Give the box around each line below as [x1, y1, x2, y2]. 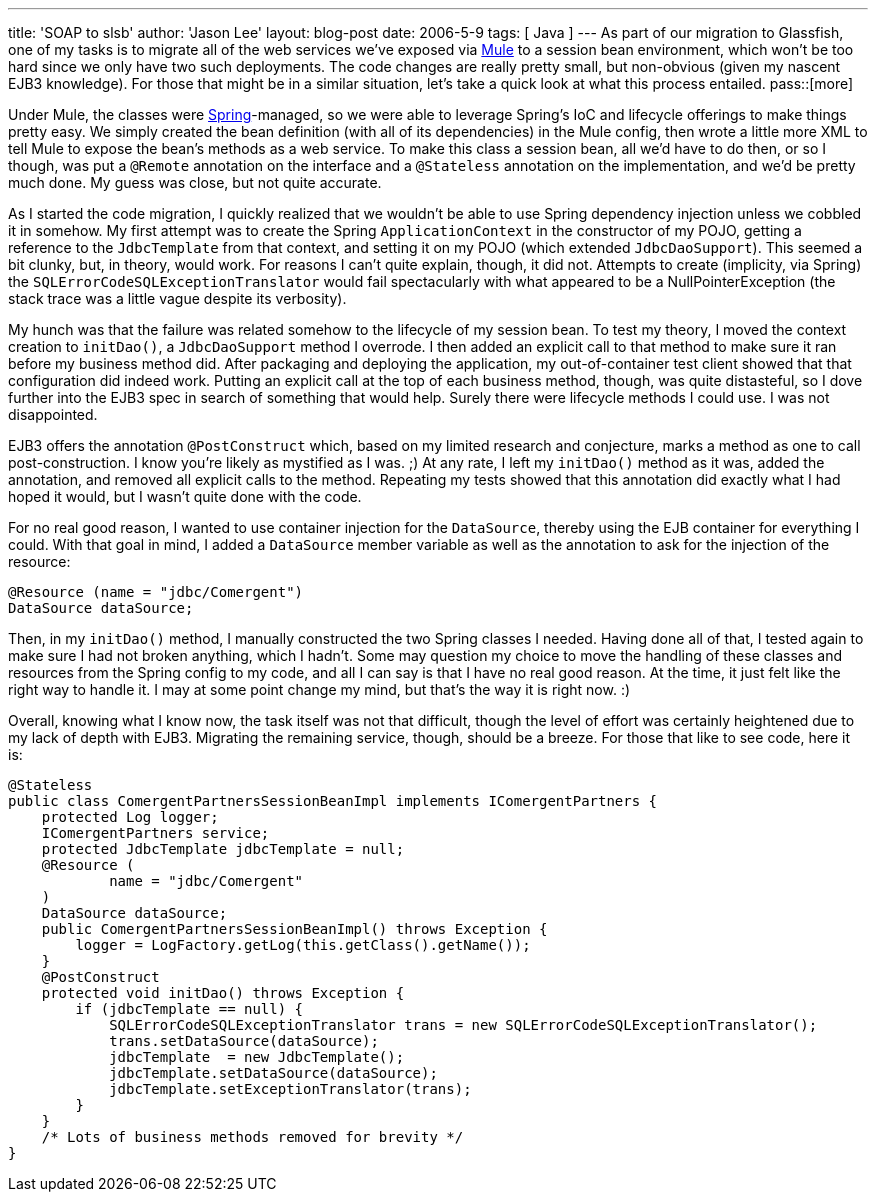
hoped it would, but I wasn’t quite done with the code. [8, 488, 362, 505]
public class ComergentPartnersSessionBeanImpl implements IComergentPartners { [8, 793, 658, 809]
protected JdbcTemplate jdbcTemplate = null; [41, 841, 405, 857]
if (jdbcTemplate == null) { [75, 1001, 304, 1017]
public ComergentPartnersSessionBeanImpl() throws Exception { [41, 921, 548, 937]
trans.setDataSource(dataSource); [109, 1033, 379, 1049]
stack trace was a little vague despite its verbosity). [8, 290, 347, 307]
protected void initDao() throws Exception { [41, 985, 405, 1001]
